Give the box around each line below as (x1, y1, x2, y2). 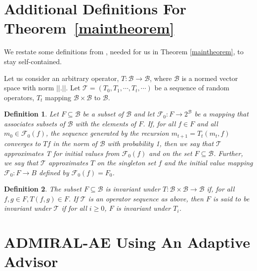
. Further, (214, 148, 243, 158)
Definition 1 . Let (4, 109, 59, 119)
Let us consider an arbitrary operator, (4, 73, 119, 83)
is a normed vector (181, 73, 238, 83)
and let (133, 109, 155, 119)
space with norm (4, 82, 54, 93)
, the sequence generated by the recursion (45, 128, 169, 138)
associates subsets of (4, 118, 65, 128)
